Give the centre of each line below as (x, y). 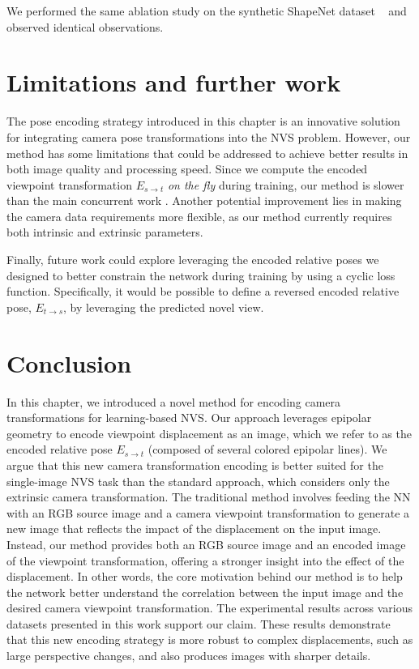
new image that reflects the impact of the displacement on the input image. (194, 528)
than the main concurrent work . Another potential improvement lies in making (204, 200)
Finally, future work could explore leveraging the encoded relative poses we (193, 260)
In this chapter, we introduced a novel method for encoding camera (174, 401)
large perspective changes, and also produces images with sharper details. (189, 656)
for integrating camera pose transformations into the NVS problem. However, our (209, 136)
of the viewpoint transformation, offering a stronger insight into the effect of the (205, 560)
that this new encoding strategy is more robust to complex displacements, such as (210, 639)
